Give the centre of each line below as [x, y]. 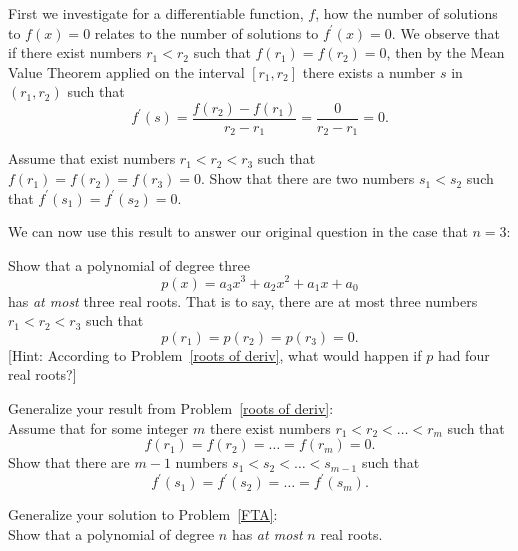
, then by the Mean [445, 52]
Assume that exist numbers [92, 158]
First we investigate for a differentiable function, [156, 13]
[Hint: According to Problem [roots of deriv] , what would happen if [215, 354]
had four [463, 354]
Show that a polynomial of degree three [129, 264]
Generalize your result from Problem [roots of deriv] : [171, 407]
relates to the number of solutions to [206, 32]
